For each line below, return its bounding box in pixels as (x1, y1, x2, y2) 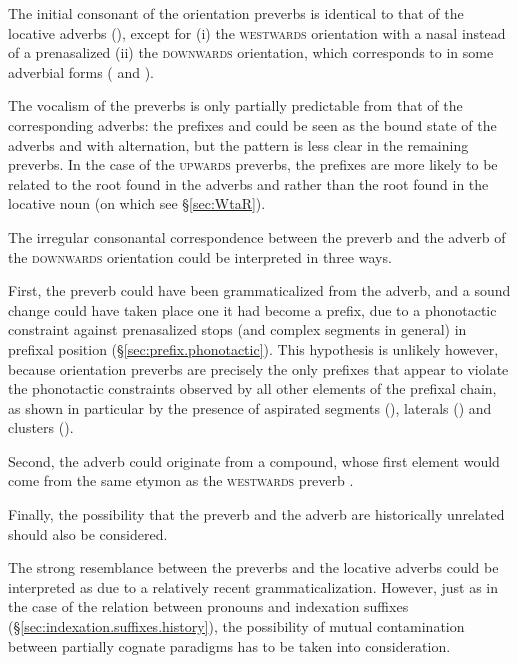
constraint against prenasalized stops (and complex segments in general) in (8, 319, 467, 340)
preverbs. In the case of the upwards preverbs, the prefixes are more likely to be (8, 154, 498, 175)
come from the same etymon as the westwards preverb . (8, 470, 354, 491)
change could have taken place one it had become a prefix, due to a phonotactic (8, 299, 497, 320)
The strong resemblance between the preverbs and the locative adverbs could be (8, 557, 499, 578)
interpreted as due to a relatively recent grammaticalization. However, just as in (8, 576, 499, 597)
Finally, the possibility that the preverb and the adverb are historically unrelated (8, 504, 505, 525)
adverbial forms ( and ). (8, 61, 155, 82)
